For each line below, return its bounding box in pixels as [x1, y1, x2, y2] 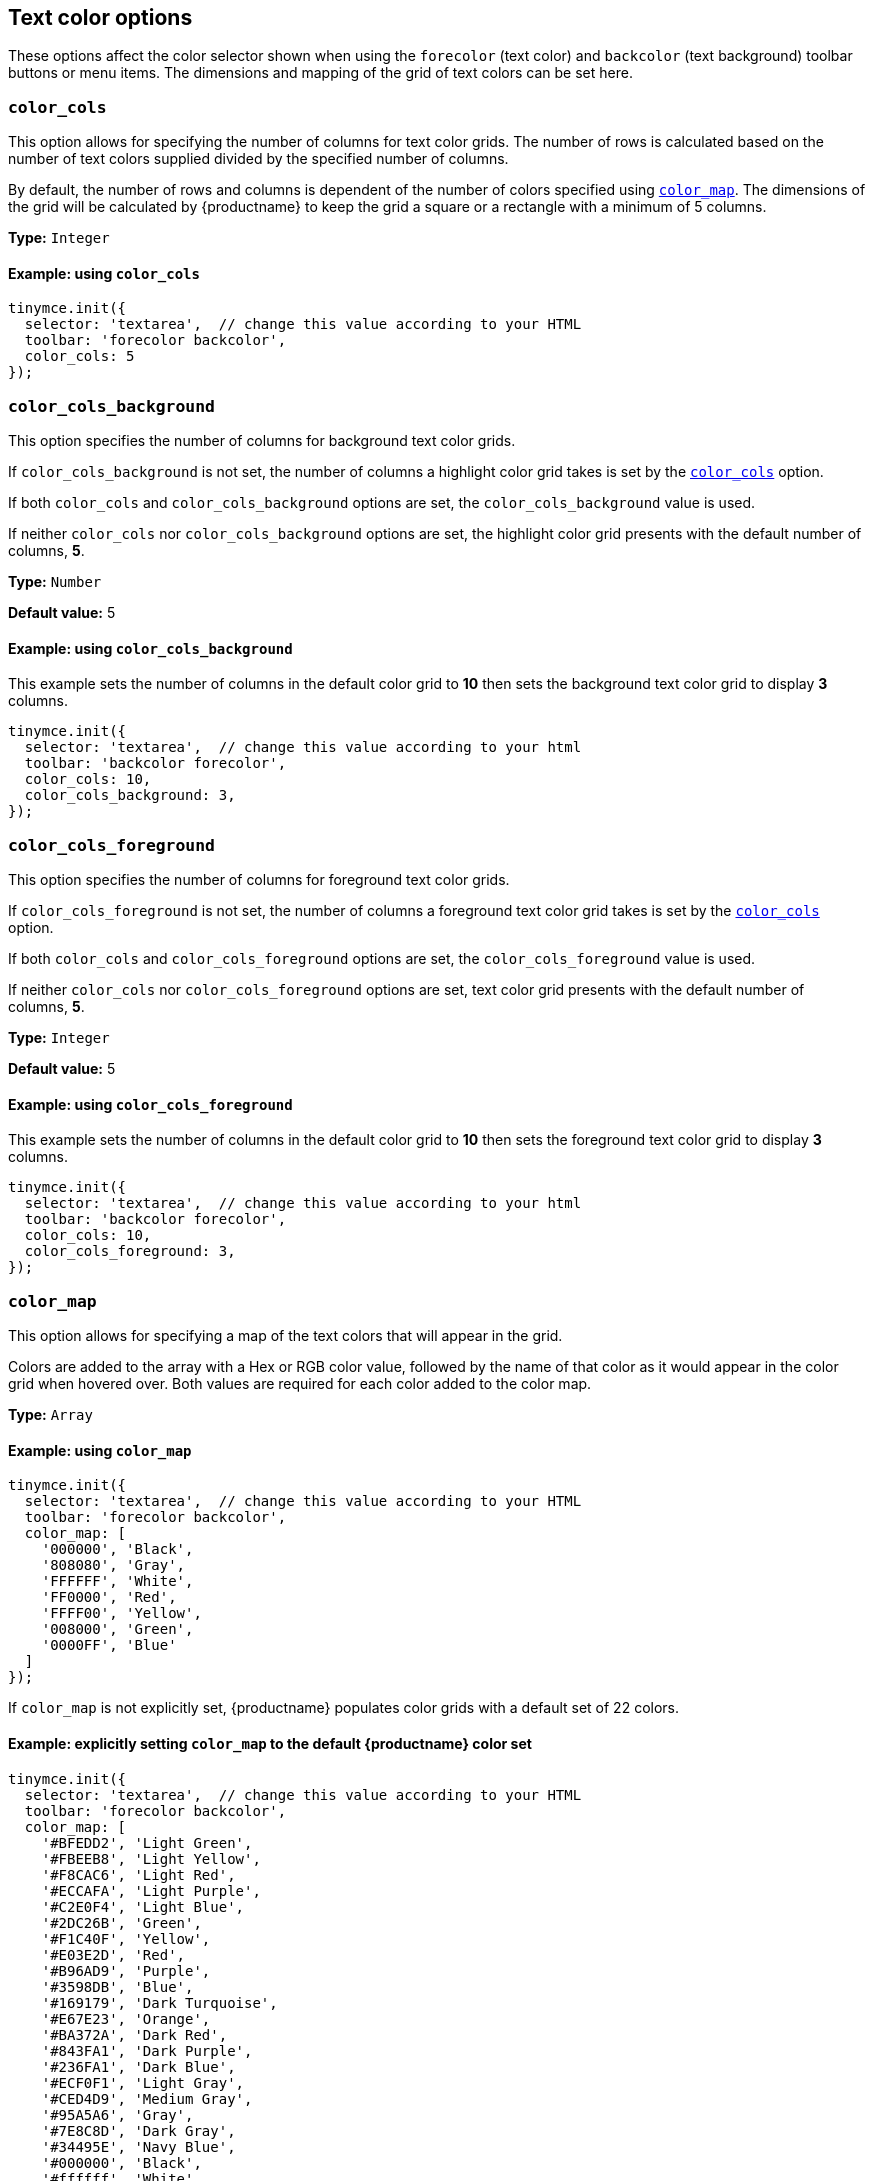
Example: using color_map [8, 1441, 192, 1459]
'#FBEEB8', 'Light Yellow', [41, 1850, 261, 1867]
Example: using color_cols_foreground [8, 1095, 293, 1113]
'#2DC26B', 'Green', [41, 1914, 202, 1931]
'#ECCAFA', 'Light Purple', [41, 1882, 261, 1899]
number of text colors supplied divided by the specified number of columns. [8, 150, 509, 168]
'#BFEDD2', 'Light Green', [41, 1834, 253, 1851]
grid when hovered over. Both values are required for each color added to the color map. [8, 1375, 592, 1393]
